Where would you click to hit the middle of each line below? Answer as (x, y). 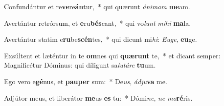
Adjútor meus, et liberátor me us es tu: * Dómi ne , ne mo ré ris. (98, 97)
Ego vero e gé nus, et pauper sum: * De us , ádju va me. (86, 81)
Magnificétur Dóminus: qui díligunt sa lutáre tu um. (80, 65)
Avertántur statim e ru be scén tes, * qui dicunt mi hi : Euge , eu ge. (101, 39)
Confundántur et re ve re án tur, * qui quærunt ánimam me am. (97, 6)
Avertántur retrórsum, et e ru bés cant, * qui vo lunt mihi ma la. (98, 23)
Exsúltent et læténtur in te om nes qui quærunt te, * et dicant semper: (112, 55)
